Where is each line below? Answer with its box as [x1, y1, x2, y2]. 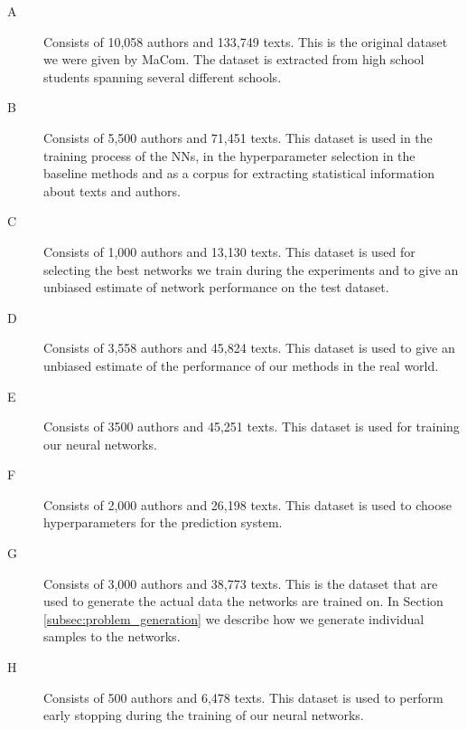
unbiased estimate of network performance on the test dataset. [43, 278, 389, 297]
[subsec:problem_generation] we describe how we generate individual [43, 609, 425, 628]
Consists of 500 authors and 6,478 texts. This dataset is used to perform [43, 687, 444, 706]
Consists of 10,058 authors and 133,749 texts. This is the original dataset [43, 32, 448, 51]
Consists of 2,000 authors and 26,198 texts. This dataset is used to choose [43, 495, 452, 514]
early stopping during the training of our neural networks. [43, 706, 364, 725]
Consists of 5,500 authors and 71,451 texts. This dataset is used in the [43, 128, 433, 147]
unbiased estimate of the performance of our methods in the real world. [43, 356, 439, 374]
